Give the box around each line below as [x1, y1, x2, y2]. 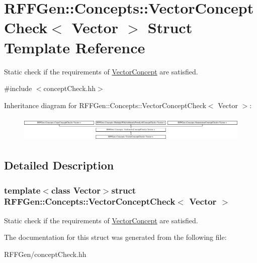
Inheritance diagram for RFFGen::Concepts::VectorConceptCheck [4, 100, 206, 110]
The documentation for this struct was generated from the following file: [4, 232, 227, 242]
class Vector [51, 184, 101, 196]
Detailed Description [4, 157, 114, 173]
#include [4, 83, 32, 94]
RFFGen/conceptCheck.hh [4, 248, 87, 259]
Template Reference [4, 37, 145, 57]
